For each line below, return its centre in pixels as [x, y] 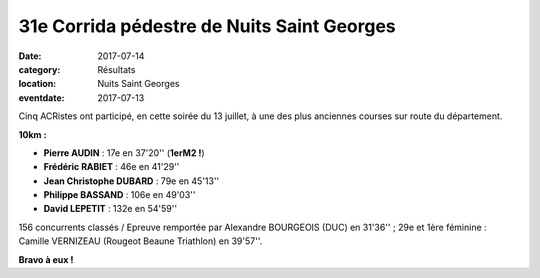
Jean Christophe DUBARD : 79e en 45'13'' [131, 181]
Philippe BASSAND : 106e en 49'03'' [119, 195]
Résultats [116, 69]
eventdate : [41, 97]
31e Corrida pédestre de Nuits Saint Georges [207, 26]
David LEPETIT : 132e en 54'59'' [110, 209]
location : [37, 84]
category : [39, 69]
